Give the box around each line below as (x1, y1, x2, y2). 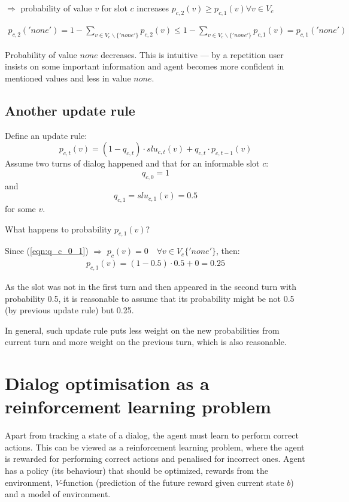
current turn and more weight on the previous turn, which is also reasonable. (5, 335, 287, 348)
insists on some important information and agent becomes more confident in (5, 60, 284, 72)
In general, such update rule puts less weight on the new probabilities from (5, 323, 280, 336)
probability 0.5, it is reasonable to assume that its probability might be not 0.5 (5, 292, 295, 304)
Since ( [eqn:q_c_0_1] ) (5, 244, 89, 257)
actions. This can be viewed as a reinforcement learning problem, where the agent (5, 440, 305, 453)
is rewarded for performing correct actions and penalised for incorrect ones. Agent (5, 452, 305, 465)
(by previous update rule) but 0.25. (5, 304, 134, 316)
